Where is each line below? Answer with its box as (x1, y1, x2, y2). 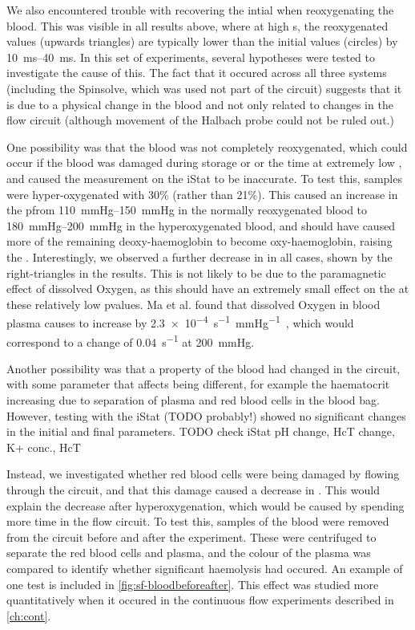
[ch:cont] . (6, 607, 51, 624)
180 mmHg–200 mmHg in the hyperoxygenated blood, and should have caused (6, 217, 396, 234)
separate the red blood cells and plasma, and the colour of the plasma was (6, 544, 371, 561)
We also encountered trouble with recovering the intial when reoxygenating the (6, 2, 394, 18)
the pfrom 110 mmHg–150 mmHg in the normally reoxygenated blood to (6, 201, 368, 218)
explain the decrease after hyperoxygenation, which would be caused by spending (6, 497, 405, 514)
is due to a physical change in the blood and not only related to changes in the (6, 96, 393, 112)
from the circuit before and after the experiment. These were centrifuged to (6, 528, 377, 545)
